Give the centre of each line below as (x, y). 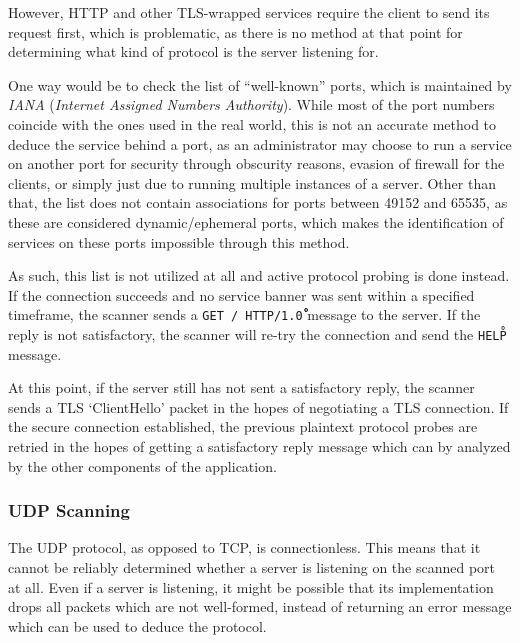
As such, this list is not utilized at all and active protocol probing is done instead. (259, 275)
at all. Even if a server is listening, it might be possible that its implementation (251, 586)
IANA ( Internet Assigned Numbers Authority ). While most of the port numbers (251, 104)
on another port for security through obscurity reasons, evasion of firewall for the (256, 163)
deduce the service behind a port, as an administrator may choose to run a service (260, 143)
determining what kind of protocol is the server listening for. (193, 51)
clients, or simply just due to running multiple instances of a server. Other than (252, 182)
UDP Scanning (69, 510)
